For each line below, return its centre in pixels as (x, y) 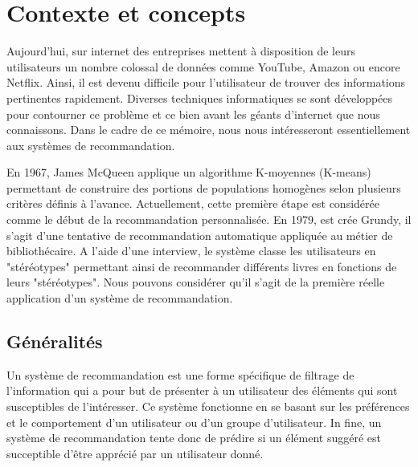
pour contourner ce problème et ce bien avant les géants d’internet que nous (193, 114)
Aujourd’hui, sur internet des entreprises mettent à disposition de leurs (181, 51)
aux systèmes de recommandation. (91, 145)
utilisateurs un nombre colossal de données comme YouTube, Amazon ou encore (203, 66)
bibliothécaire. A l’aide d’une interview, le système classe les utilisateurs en (191, 251)
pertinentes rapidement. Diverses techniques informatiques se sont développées (200, 97)
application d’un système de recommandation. (120, 298)
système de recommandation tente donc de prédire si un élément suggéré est (194, 438)
